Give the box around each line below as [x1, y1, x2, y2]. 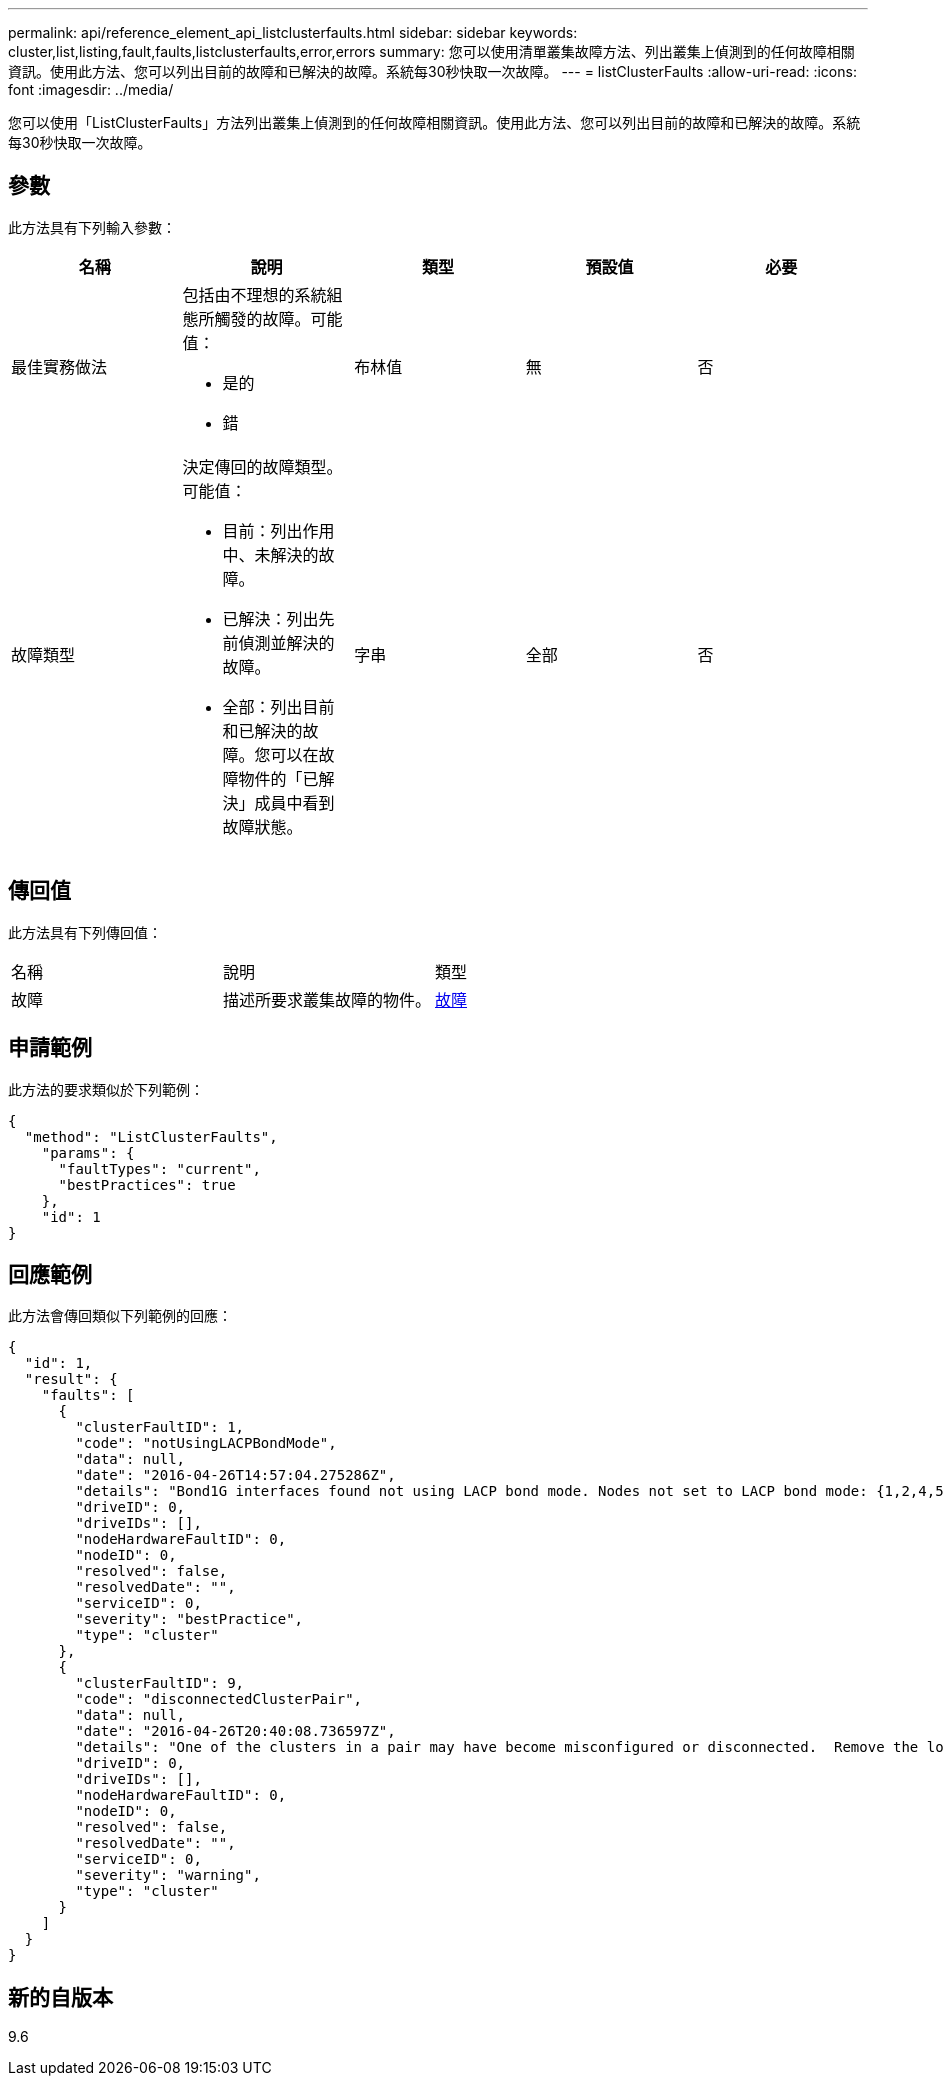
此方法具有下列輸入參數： [8, 218, 176, 236]
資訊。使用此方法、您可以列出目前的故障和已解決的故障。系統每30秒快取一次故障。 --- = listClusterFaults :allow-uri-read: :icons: [8, 63, 857, 80]
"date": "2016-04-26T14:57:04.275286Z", [75, 1467, 396, 1484]
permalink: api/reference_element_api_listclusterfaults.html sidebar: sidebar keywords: [8, 24, 578, 41]
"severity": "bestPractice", [75, 1611, 304, 1628]
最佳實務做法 [11, 356, 108, 377]
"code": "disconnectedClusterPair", [75, 1691, 363, 1708]
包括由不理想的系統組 [182, 284, 343, 305]
